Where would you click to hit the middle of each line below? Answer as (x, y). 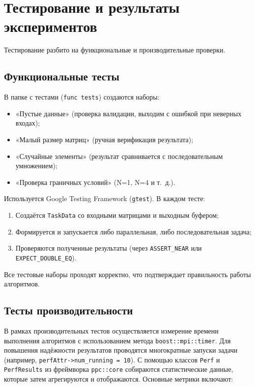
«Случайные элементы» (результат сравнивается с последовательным (119, 156)
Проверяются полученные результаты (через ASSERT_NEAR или (109, 248)
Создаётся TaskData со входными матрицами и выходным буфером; (117, 215)
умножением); (36, 166)
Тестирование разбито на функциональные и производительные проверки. (115, 50)
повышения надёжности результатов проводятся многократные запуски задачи (121, 350)
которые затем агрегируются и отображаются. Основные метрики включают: (119, 379)
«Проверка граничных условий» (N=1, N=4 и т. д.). (95, 182)
